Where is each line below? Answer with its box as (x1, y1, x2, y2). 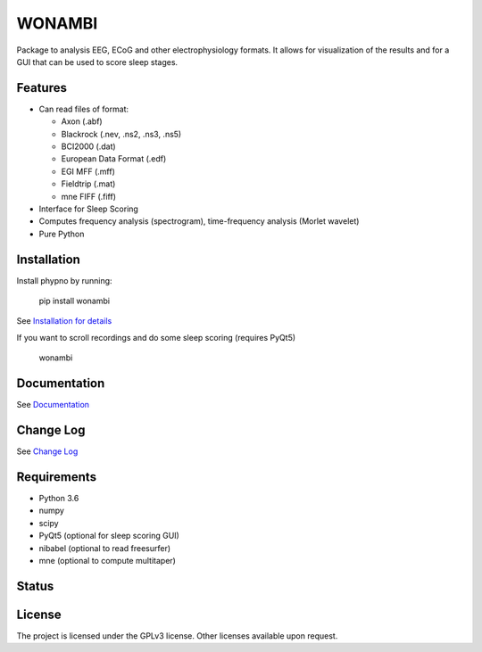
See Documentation (16, 400, 89, 410)
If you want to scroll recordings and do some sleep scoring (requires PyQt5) (16, 332, 296, 343)
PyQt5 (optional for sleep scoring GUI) (38, 531, 180, 541)
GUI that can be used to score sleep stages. (16, 56, 179, 67)
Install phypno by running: (16, 275, 112, 285)
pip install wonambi (38, 295, 111, 307)
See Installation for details (16, 316, 112, 326)
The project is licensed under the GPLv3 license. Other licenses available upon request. (16, 630, 338, 641)
